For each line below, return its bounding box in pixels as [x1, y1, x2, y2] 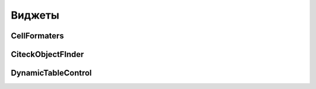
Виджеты [11, 9, 60, 22]
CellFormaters [11, 31, 64, 41]
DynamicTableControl [11, 68, 92, 78]
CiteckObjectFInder [11, 49, 84, 59]
